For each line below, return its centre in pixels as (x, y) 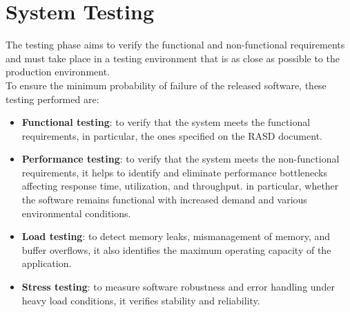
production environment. (58, 72)
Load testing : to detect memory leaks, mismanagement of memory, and (176, 236)
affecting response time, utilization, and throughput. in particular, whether (180, 186)
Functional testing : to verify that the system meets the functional (166, 122)
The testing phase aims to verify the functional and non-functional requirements (175, 45)
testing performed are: (52, 99)
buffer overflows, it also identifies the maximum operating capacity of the (176, 249)
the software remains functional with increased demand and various (164, 200)
